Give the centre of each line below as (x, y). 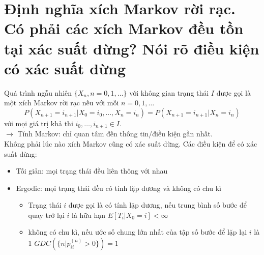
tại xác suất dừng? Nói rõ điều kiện (132, 48)
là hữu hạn (89, 215)
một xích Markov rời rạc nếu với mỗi (62, 103)
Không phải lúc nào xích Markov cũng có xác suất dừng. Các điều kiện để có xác (131, 143)
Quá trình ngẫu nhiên (38, 92)
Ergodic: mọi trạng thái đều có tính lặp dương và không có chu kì (119, 188)
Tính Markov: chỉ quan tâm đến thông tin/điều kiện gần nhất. (115, 134)
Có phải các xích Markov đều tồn (124, 28)
